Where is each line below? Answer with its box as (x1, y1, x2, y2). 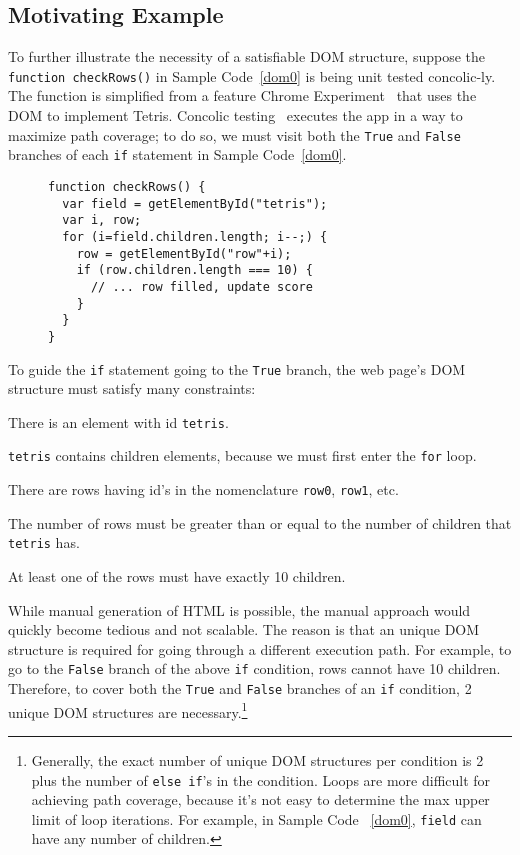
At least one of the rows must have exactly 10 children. (8, 565, 346, 586)
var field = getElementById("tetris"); (62, 196, 328, 211)
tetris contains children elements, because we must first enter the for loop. (8, 445, 477, 466)
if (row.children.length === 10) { (76, 263, 313, 278)
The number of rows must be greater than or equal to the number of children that (8, 512, 512, 533)
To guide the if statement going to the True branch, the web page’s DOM (8, 358, 466, 379)
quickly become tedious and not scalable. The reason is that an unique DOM (8, 619, 480, 640)
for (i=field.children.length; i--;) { (62, 229, 328, 244)
